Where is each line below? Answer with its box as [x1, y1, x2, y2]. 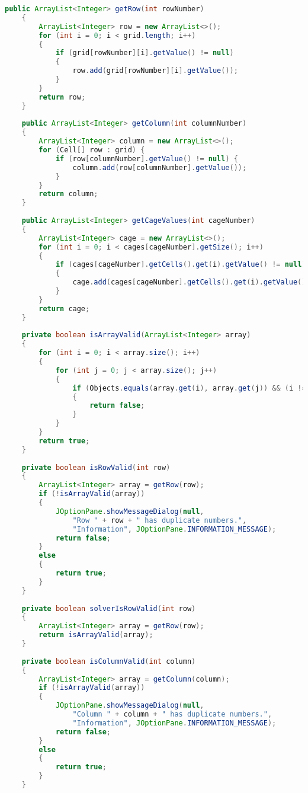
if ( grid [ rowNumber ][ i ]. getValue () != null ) [55, 49, 234, 57]
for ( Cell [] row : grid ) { [38, 146, 145, 154]
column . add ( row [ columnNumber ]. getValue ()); [72, 163, 247, 172]
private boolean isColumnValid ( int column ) [21, 657, 196, 666]
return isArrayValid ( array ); [38, 631, 153, 639]
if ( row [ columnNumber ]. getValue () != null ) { [55, 154, 238, 163]
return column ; [38, 190, 98, 199]
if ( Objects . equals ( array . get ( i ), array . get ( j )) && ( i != [72, 383, 306, 392]
